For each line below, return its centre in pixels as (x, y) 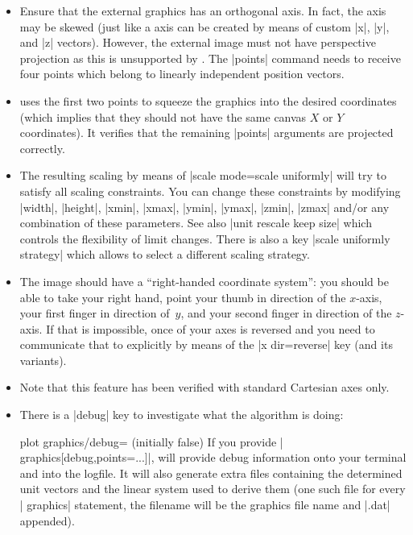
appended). (47, 520)
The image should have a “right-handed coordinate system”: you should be (204, 281)
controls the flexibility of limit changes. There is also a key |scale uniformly (205, 238)
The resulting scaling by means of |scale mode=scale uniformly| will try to (203, 175)
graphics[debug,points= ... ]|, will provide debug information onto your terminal (213, 457)
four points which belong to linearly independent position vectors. (182, 74)
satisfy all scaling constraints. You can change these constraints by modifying (210, 191)
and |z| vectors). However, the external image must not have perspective (198, 42)
